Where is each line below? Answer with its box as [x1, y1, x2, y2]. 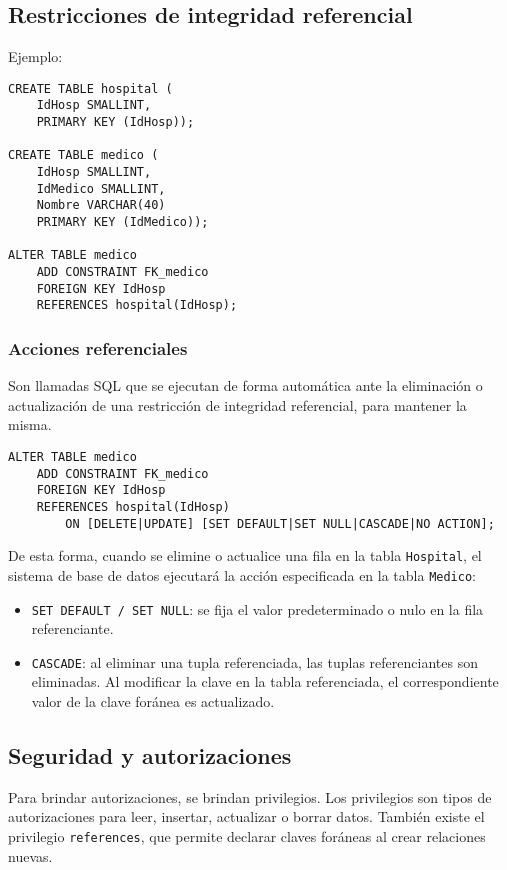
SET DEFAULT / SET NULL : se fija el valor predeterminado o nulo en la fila [31, 598, 484, 619]
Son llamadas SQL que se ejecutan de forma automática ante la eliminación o [8, 375, 483, 396]
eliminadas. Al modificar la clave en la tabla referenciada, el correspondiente [31, 671, 499, 692]
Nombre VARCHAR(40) [36, 198, 166, 213]
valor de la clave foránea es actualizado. [31, 691, 275, 712]
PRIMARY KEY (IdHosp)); [36, 115, 195, 130]
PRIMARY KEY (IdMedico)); [36, 215, 209, 230]
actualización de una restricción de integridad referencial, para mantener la [8, 394, 467, 415]
